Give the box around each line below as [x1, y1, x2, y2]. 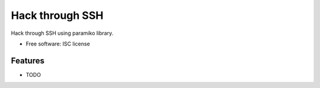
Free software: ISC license [25, 40, 90, 47]
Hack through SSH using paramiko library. [11, 30, 114, 37]
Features [11, 56, 44, 66]
